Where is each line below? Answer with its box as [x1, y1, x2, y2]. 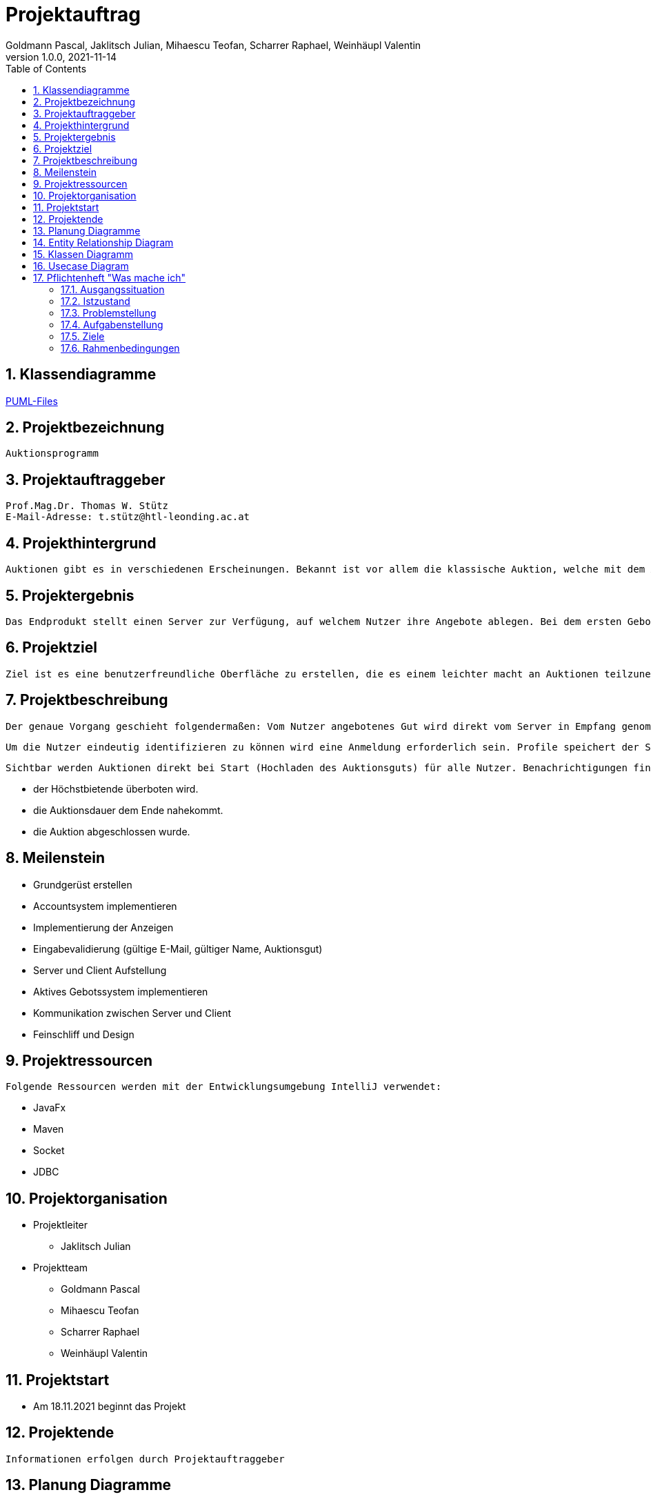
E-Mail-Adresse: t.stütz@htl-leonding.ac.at [6, 511, 250, 523]
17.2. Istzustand [61, 295, 130, 307]
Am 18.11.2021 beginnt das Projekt [33, 1400, 186, 1413]
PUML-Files [6, 395, 58, 407]
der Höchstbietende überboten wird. [33, 782, 199, 795]
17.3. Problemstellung [61, 306, 157, 319]
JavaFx [33, 1102, 66, 1114]
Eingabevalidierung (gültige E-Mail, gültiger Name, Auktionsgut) [33, 942, 323, 955]
